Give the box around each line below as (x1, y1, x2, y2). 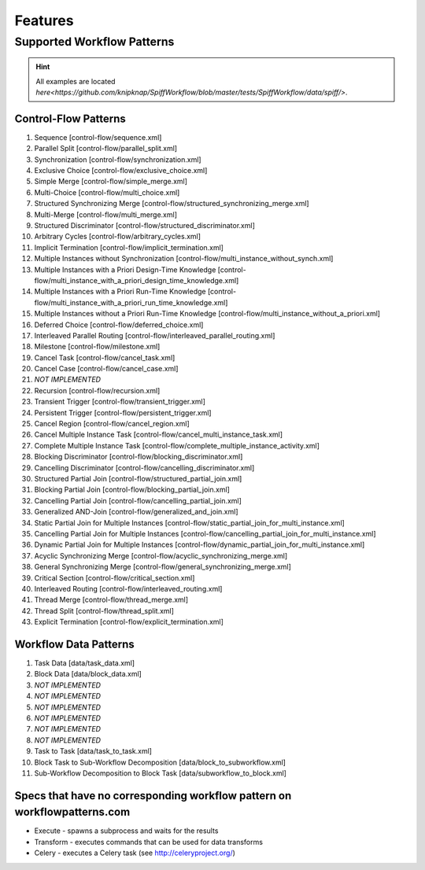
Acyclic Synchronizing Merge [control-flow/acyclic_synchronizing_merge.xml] (34, 551, 288, 560)
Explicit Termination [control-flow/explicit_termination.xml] (34, 617, 224, 627)
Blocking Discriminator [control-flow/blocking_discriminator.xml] (34, 452, 243, 462)
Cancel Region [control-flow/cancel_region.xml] (34, 419, 190, 429)
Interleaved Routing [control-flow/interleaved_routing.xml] (34, 584, 223, 593)
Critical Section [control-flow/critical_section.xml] (34, 573, 195, 582)
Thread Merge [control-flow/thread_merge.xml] (34, 595, 189, 605)
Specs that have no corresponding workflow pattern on (14, 789, 292, 802)
